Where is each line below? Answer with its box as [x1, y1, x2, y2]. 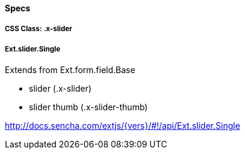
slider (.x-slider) [29, 83, 92, 94]
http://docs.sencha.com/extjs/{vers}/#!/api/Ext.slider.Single [5, 120, 240, 131]
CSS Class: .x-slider [5, 25, 73, 34]
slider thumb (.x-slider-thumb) [29, 102, 148, 113]
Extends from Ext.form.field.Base [5, 65, 136, 76]
